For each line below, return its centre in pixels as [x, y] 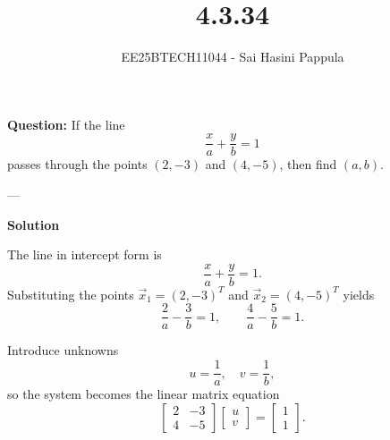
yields [359, 294]
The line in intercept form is [85, 254]
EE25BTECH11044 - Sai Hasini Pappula [233, 57]
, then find [308, 164]
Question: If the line [66, 124]
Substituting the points [71, 294]
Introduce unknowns [63, 350]
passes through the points [77, 164]
